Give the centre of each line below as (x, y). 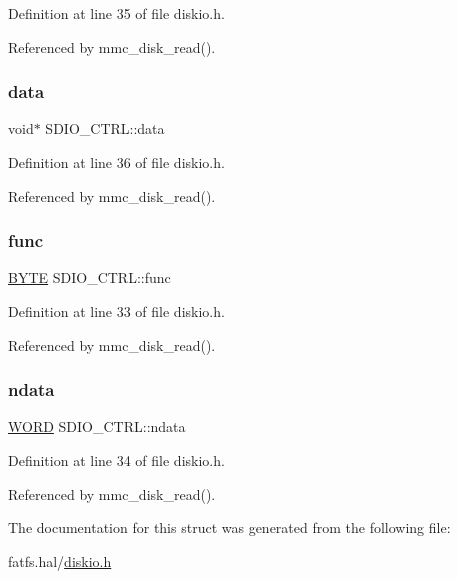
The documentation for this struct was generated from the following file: (229, 527)
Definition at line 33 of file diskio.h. (116, 311)
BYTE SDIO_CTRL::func (89, 277)
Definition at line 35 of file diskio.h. (116, 13)
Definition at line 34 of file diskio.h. (116, 460)
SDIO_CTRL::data (105, 128)
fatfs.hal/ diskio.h (60, 560)
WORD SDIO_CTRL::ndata (97, 426)
